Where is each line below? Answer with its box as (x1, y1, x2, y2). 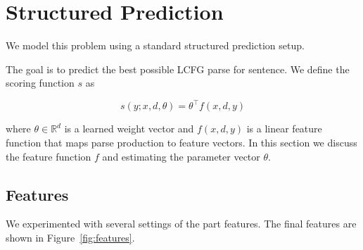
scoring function (6, 75, 75, 90)
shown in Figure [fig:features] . (6, 230, 135, 244)
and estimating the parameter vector (102, 149, 260, 163)
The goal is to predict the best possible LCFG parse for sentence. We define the (6, 61, 350, 76)
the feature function (6, 149, 91, 163)
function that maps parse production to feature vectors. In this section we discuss (6, 135, 357, 149)
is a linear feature (246, 121, 322, 136)
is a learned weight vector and (64, 121, 194, 136)
